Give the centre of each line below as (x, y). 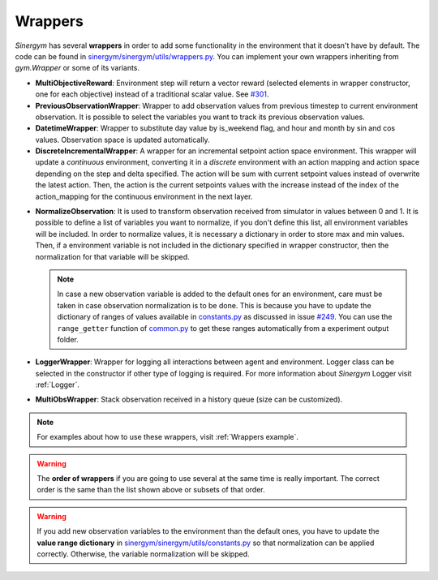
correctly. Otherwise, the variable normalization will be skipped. (144, 554)
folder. (68, 339)
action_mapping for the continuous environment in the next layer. (144, 196)
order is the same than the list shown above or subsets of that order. (151, 490)
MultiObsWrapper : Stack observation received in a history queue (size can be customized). (189, 400)
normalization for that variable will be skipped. (112, 256)
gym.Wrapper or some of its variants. (77, 68)
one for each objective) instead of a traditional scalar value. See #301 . (152, 94)
